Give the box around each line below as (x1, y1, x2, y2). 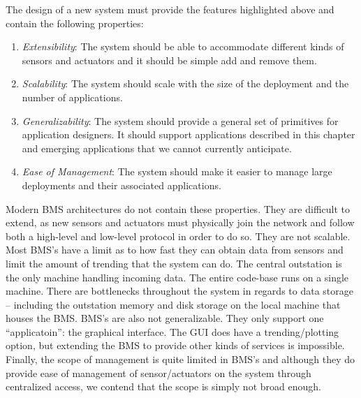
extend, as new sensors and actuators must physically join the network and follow (6, 215, 355, 230)
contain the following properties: (6, 15, 144, 30)
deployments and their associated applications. (22, 177, 221, 192)
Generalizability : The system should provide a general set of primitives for (22, 113, 339, 128)
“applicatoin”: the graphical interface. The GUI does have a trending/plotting (6, 324, 339, 339)
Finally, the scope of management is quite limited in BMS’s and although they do (6, 352, 355, 367)
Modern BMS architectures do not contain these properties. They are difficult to (6, 201, 350, 216)
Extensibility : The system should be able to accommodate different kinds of (22, 39, 344, 54)
